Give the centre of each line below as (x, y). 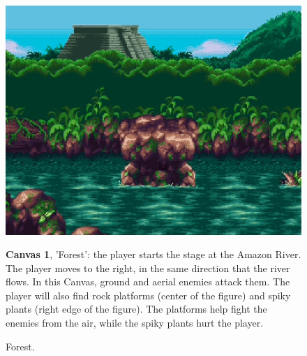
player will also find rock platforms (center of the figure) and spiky (148, 295)
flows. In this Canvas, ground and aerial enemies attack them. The (148, 282)
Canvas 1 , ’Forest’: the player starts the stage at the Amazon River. (153, 254)
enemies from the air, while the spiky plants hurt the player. (135, 323)
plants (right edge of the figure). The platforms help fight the (136, 309)
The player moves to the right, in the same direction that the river (148, 268)
